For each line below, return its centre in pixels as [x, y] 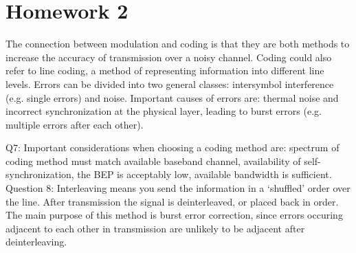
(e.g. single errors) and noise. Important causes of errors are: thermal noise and [172, 97]
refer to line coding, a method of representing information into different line [165, 70]
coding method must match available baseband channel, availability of [153, 161]
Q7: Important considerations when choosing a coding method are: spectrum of [173, 147]
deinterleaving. [36, 242]
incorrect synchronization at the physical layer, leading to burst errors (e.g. [164, 111]
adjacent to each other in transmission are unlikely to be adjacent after [155, 228]
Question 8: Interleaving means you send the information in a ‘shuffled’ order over [178, 188]
